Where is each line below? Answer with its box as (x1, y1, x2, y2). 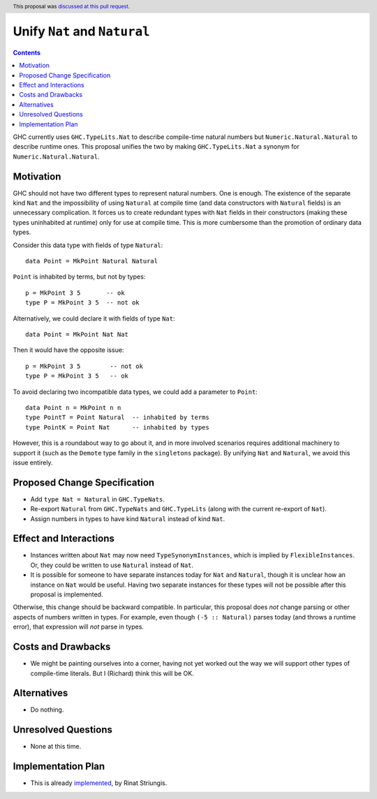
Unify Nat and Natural (13, 24, 150, 40)
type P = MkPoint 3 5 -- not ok (25, 299, 140, 307)
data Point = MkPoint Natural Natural (25, 257, 158, 265)
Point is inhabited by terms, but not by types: (13, 272, 146, 281)
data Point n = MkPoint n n (25, 404, 121, 411)
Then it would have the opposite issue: (13, 346, 124, 354)
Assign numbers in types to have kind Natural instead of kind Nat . (30, 514, 226, 523)
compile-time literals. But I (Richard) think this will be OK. (30, 669, 195, 677)
